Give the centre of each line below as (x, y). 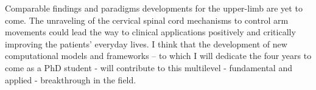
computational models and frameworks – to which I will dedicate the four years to (158, 56)
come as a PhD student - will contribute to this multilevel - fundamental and (149, 67)
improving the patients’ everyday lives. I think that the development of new (146, 43)
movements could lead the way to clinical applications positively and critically (150, 32)
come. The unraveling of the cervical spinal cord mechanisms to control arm (147, 20)
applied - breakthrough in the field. (71, 79)
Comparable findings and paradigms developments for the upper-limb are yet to (154, 8)
